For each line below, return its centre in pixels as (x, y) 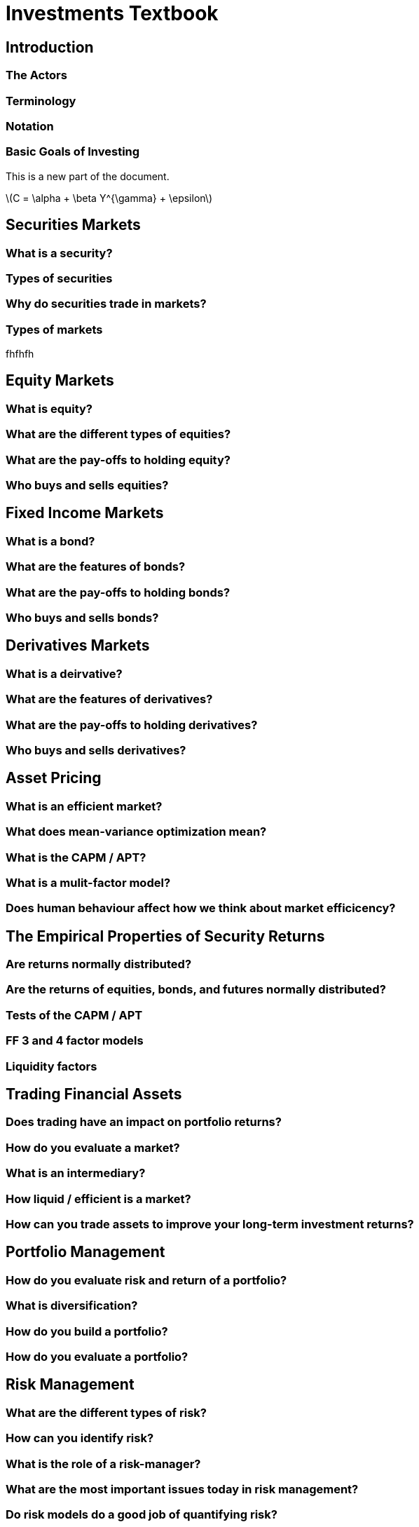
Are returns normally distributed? (99, 964)
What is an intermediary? (76, 1173)
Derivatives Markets (78, 646)
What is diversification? (72, 1306)
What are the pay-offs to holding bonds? (118, 592)
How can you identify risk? (80, 1438)
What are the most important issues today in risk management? (182, 1489)
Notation (30, 126)
